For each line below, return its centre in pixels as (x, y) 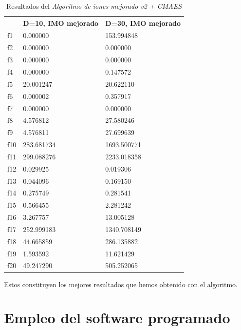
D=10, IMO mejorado (61, 23)
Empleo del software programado (117, 318)
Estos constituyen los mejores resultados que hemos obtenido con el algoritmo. (121, 284)
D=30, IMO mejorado (143, 23)
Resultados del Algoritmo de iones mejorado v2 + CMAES (94, 6)
